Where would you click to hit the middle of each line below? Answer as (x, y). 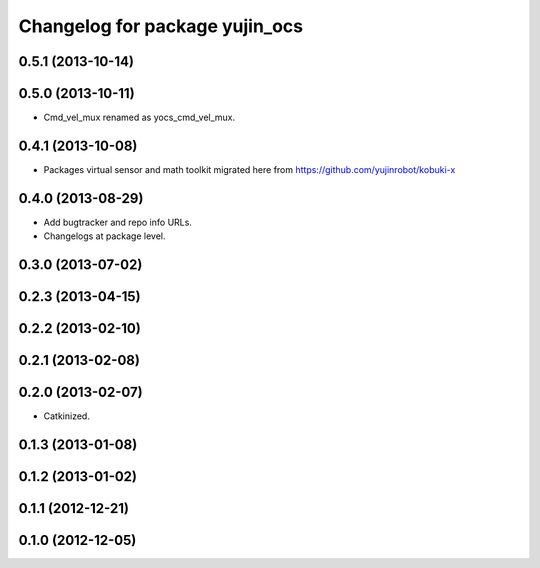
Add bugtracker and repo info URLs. (117, 222)
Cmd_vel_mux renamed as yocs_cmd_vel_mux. (139, 117)
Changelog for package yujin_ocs (161, 26)
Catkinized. (66, 416)
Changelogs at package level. (104, 236)
